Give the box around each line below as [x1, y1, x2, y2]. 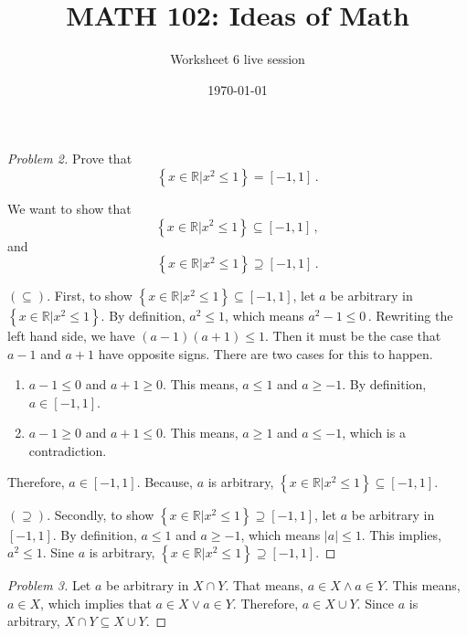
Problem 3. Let [7, 576, 91, 595]
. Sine [42, 543, 74, 562]
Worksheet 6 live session [170, 49, 305, 69]
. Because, [136, 472, 193, 491]
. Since [356, 593, 395, 612]
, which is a [342, 423, 406, 442]
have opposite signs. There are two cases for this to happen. [98, 344, 433, 363]
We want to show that [7, 198, 132, 217]
